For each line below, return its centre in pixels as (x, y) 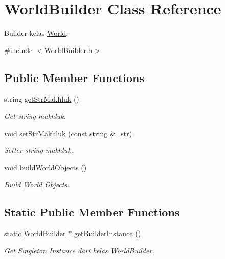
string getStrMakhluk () (42, 99)
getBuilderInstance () (107, 233)
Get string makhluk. (35, 116)
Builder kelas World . (36, 33)
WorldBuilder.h (68, 50)
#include (18, 50)
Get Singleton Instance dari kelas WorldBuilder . (79, 250)
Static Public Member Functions (92, 212)
